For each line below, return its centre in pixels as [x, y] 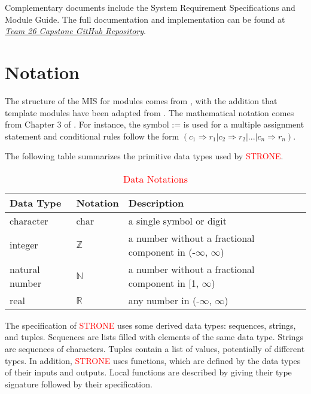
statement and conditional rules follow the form [92, 136]
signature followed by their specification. [79, 384]
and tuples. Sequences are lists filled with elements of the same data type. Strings [154, 337]
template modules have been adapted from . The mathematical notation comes [150, 112]
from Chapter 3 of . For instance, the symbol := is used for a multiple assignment [155, 124]
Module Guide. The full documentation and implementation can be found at [145, 19]
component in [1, [164, 283]
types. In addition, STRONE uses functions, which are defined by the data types [153, 360]
